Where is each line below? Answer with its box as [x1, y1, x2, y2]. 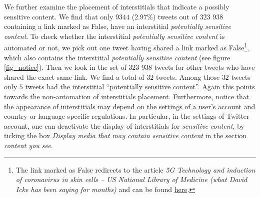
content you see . [4, 140, 53, 150]
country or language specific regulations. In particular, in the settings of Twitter [4, 111, 249, 121]
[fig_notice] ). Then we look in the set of [4, 62, 126, 72]
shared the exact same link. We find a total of [4, 71, 144, 82]
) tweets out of [152, 11, 197, 21]
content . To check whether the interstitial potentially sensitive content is [4, 30, 225, 41]
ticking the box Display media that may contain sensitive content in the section [4, 130, 247, 141]
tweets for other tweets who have [154, 62, 255, 72]
